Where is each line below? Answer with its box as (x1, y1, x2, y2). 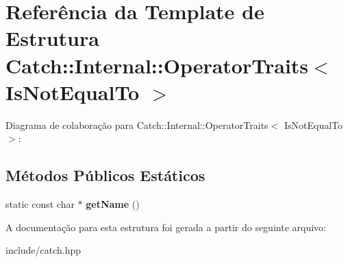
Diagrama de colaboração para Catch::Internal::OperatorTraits (5, 117, 269, 132)
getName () (86, 197, 140, 211)
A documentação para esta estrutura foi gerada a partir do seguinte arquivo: (5, 219, 326, 234)
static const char (5, 197, 75, 211)
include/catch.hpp (5, 243, 82, 257)
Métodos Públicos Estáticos (5, 165, 206, 186)
